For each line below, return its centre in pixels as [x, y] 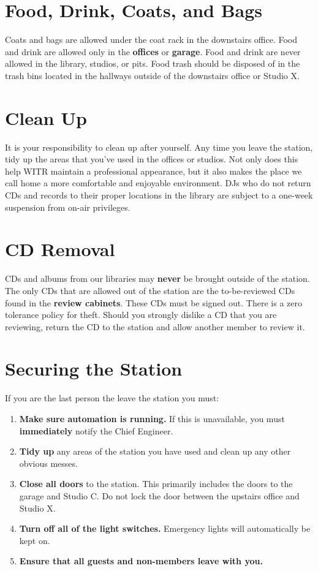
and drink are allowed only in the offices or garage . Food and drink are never [153, 51]
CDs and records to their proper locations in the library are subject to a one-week [159, 195]
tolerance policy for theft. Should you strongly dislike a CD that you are [141, 315]
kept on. [35, 540]
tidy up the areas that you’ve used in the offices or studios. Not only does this [152, 159]
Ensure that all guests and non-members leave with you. [141, 561]
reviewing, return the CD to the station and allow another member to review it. [155, 326]
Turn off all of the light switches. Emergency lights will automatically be [165, 528]
